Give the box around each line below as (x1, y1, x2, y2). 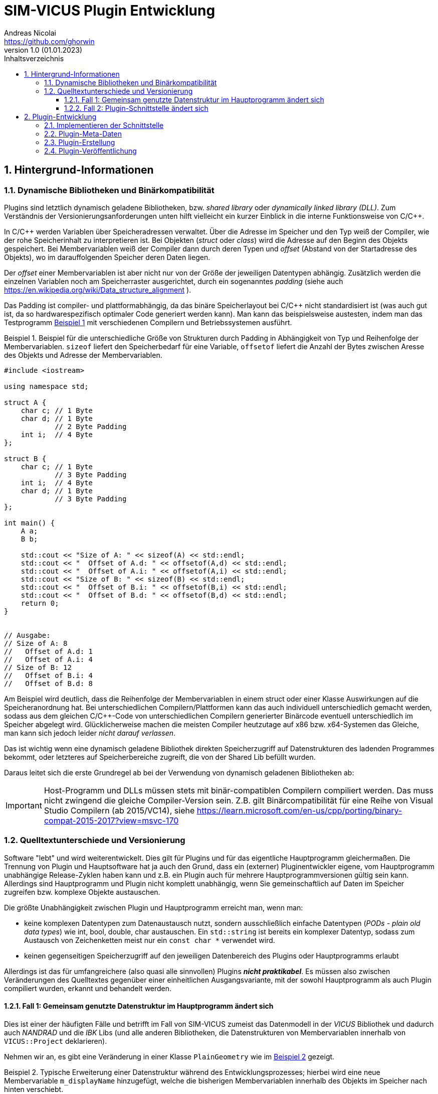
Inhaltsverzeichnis (4, 54, 64, 63)
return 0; (21, 599, 59, 607)
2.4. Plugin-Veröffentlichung (44, 146, 137, 155)
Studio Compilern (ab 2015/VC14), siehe (44, 805, 195, 815)
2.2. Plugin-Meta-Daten (44, 129, 122, 138)
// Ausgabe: (4, 631, 51, 639)
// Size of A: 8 (4, 639, 68, 647)
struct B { (4, 454, 47, 463)
